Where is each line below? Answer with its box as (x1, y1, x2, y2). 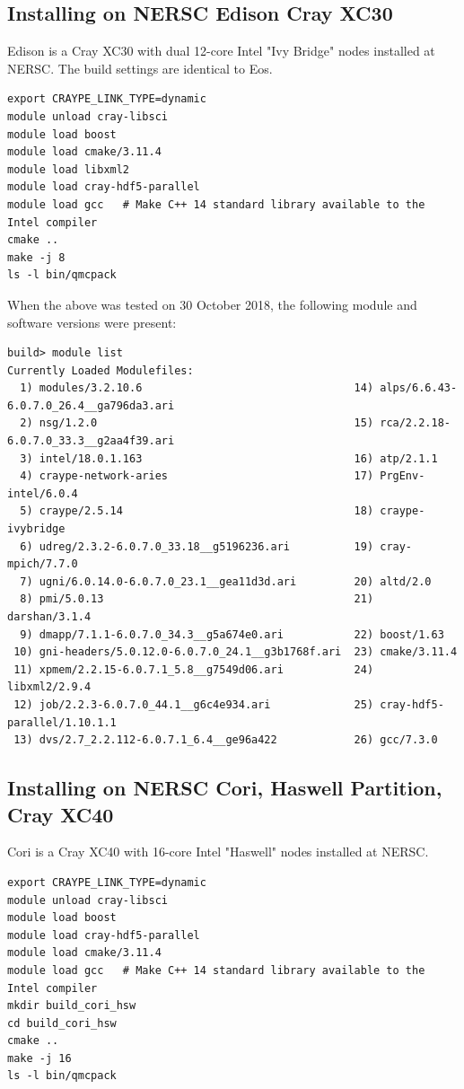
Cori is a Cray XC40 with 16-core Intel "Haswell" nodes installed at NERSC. (7, 842, 429, 861)
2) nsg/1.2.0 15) (20, 417, 374, 430)
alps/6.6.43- (380, 382, 458, 395)
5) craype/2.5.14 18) (20, 505, 374, 518)
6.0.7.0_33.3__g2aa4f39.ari (7, 435, 175, 448)
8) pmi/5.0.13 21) (20, 593, 374, 606)
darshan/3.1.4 (7, 610, 92, 624)
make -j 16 (7, 1051, 72, 1065)
